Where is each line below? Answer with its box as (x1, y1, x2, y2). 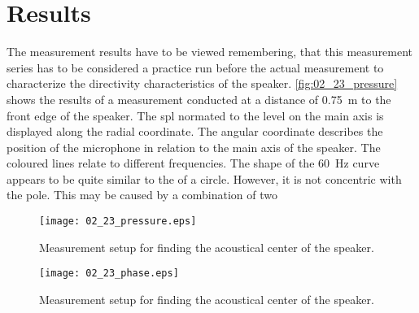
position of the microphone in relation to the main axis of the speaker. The (7, 138, 381, 155)
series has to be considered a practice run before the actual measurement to (7, 59, 384, 76)
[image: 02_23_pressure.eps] (39, 215, 197, 228)
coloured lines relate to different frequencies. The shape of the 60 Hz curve (7, 154, 380, 172)
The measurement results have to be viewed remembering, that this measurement (7, 43, 413, 60)
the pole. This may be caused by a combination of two (7, 186, 278, 203)
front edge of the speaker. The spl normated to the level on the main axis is (7, 107, 384, 124)
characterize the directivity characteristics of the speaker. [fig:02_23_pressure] (7, 75, 398, 92)
